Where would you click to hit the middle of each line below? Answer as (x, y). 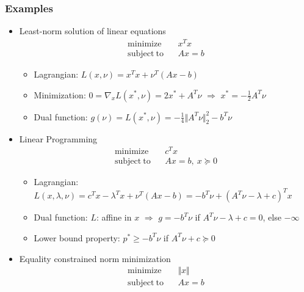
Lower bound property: (77, 237)
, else (272, 217)
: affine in (114, 217)
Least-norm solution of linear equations (92, 31)
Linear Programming (58, 138)
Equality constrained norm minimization (95, 258)
